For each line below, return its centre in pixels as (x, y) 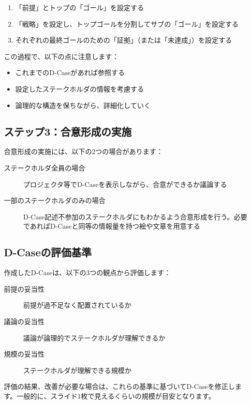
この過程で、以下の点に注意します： (61, 56)
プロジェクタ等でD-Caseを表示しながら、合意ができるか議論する (125, 184)
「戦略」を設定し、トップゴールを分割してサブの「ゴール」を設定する (127, 23)
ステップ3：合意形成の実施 (68, 131)
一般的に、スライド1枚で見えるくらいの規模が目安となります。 (116, 396)
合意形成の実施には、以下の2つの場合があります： (83, 151)
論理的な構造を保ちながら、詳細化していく (83, 105)
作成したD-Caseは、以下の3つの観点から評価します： (88, 272)
